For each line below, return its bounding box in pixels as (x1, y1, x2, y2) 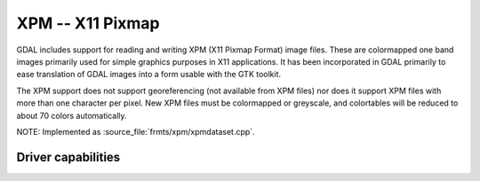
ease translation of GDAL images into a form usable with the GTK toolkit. (16, 69, 282, 80)
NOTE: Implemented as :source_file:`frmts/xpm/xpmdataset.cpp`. (16, 126, 255, 137)
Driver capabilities (16, 149, 121, 164)
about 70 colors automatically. (16, 110, 128, 121)
